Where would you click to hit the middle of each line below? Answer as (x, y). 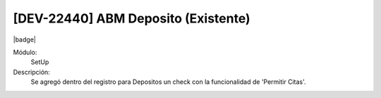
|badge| (25, 39)
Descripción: (32, 72)
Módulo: (25, 52)
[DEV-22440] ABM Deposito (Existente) (132, 18)
